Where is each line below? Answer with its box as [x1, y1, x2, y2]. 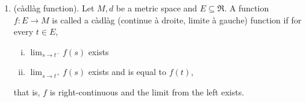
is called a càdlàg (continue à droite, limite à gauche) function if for [52, 13, 302, 26]
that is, [13, 86, 40, 98]
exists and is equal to [88, 65, 166, 78]
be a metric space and [116, 2, 198, 14]
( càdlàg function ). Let [13, 2, 95, 14]
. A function [224, 2, 269, 14]
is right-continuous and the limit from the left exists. [49, 86, 245, 98]
